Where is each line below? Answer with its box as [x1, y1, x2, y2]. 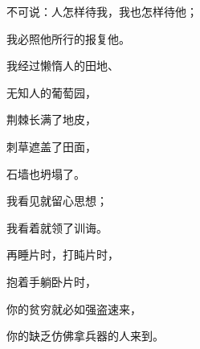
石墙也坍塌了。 [6, 165, 85, 182]
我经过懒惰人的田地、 [6, 57, 119, 74]
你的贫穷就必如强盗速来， [6, 300, 141, 317]
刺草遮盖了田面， [6, 138, 96, 154]
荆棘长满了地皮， [6, 111, 96, 128]
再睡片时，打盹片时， [6, 246, 119, 263]
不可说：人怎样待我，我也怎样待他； [6, 3, 198, 19]
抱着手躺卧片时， [6, 273, 96, 289]
